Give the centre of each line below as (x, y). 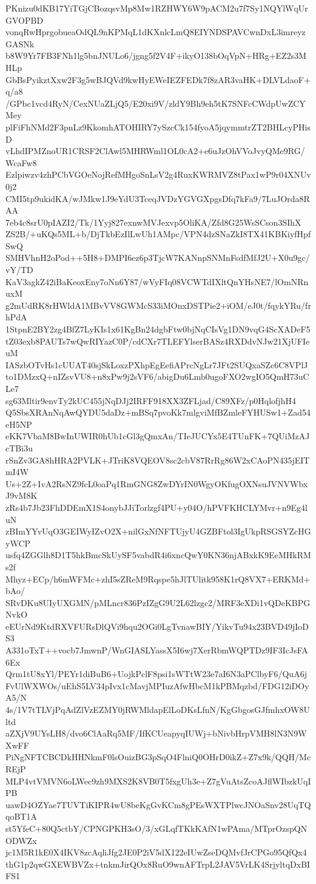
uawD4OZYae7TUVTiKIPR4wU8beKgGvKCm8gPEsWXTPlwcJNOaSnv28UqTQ (158, 804)
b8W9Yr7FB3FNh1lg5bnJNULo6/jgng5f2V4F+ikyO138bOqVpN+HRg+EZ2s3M (156, 56)
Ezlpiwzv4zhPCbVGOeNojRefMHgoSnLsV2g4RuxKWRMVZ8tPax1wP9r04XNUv (158, 174)
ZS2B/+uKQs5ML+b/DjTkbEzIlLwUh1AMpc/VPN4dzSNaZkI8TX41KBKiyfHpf (158, 234)
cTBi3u (19, 447)
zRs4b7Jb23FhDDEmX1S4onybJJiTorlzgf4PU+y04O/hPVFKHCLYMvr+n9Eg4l (156, 507)
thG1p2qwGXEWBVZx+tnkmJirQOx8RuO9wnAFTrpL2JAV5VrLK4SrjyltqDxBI (158, 864)
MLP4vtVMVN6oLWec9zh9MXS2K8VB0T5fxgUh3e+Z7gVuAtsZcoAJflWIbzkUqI (158, 781)
